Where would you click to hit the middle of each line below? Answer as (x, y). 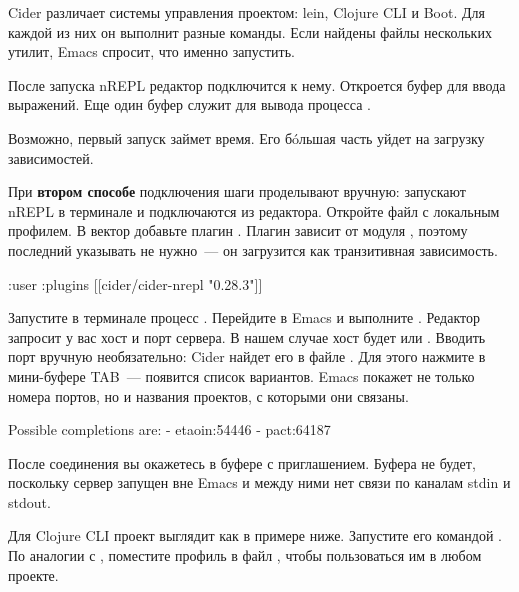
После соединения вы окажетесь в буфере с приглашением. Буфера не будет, (242, 462)
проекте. (33, 574)
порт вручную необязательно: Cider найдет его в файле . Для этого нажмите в (247, 356)
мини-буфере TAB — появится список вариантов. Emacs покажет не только (241, 375)
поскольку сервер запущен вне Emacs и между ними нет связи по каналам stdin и (259, 482)
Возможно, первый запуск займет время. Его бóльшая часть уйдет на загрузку (246, 137)
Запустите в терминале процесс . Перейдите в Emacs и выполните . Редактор (244, 317)
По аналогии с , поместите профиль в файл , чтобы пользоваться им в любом (245, 555)
